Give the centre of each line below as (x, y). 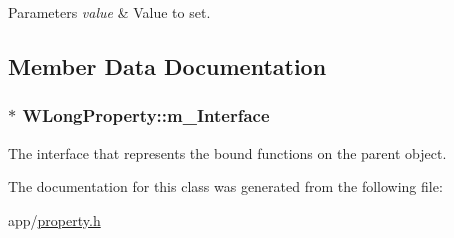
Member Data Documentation (167, 65)
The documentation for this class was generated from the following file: (225, 186)
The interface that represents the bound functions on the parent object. (227, 152)
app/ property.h (54, 219)
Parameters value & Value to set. (109, 12)
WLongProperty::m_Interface (146, 115)
